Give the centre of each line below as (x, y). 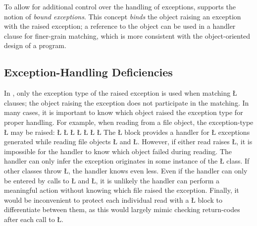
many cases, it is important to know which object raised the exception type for (124, 112)
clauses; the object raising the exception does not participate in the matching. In (127, 102)
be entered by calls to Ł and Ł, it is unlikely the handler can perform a (112, 180)
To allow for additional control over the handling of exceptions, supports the (120, 6)
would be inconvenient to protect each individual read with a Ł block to (113, 199)
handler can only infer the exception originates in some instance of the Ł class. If (127, 161)
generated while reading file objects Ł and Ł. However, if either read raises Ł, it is (128, 141)
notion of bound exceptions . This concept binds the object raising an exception (123, 16)
